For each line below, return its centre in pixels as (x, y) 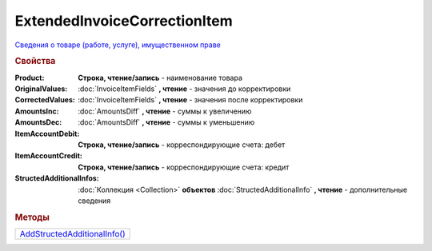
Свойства (35, 62)
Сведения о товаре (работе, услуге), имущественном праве (118, 45)
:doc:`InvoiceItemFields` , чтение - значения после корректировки (190, 100)
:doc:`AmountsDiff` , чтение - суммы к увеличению (165, 111)
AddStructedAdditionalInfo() (72, 233)
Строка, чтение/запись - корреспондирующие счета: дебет (182, 145)
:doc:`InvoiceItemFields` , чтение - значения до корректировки (184, 89)
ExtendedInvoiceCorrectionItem (124, 21)
